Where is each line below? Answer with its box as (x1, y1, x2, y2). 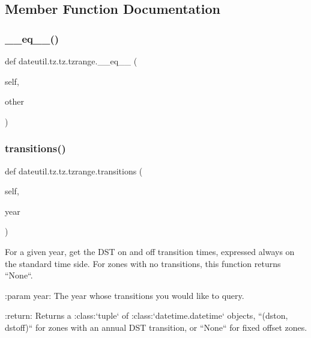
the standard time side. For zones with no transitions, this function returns (5, 257, 281, 269)
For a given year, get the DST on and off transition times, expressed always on (5, 245, 295, 257)
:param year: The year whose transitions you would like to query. (5, 289, 244, 301)
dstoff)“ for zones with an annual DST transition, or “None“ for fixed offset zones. (5, 321, 307, 333)
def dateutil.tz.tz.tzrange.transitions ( (5, 164, 143, 177)
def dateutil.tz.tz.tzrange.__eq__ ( (5, 55, 137, 67)
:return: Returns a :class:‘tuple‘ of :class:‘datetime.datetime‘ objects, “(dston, (5, 309, 288, 322)
